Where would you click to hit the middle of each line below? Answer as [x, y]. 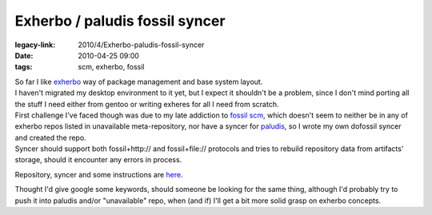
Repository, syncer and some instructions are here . [99, 174]
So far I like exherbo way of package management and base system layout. [139, 82]
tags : [24, 67]
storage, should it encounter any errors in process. [98, 160]
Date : [24, 55]
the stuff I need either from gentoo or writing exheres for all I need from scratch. [147, 104]
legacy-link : [35, 45]
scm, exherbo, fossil [111, 67]
